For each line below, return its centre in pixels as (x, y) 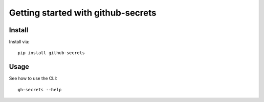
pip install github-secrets (51, 53)
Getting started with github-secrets (83, 13)
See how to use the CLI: (33, 79)
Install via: (19, 42)
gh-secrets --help (40, 90)
